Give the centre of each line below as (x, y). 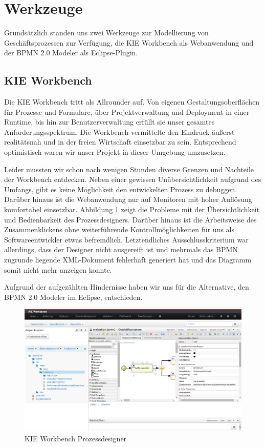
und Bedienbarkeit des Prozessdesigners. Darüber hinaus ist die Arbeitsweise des (130, 219)
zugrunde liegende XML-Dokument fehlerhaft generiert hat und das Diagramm (128, 260)
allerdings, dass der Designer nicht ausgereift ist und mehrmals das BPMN (121, 249)
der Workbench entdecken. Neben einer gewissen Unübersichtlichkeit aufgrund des (133, 179)
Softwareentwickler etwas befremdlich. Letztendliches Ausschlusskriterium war (126, 239)
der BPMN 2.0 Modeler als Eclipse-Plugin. (71, 53)
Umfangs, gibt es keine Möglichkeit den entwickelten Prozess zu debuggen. (121, 189)
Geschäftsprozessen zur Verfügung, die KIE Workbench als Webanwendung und (129, 42)
